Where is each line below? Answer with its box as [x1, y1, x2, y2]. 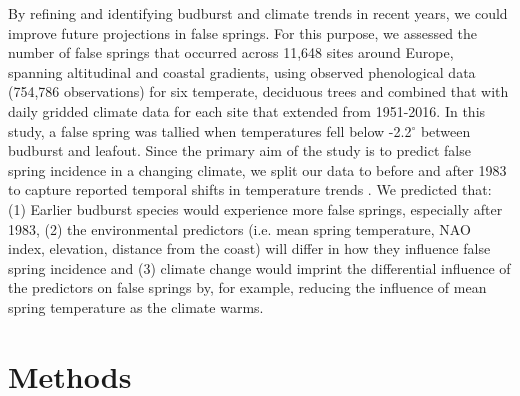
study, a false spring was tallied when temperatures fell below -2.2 [8, 120, 412, 141]
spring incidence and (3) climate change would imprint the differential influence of [8, 257, 511, 278]
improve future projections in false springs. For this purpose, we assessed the [8, 22, 478, 43]
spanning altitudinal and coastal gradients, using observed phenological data [8, 61, 476, 82]
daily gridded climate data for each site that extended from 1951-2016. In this [8, 100, 486, 121]
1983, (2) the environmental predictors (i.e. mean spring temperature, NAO [8, 218, 471, 239]
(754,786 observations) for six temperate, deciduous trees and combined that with [8, 81, 509, 102]
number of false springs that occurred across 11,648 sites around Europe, [8, 42, 454, 63]
